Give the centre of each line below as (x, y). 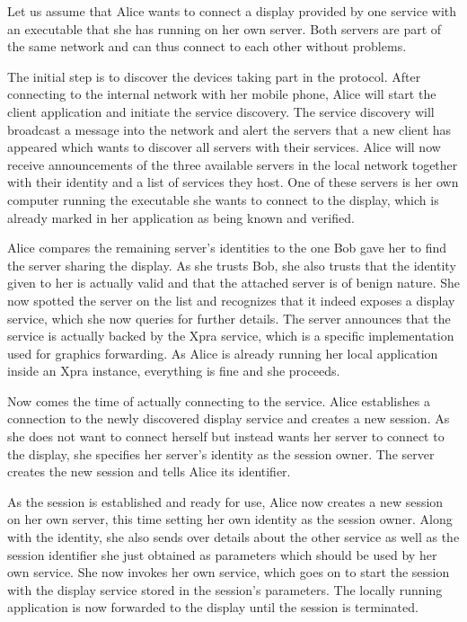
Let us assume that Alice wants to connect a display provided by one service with (232, 11)
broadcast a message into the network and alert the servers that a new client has (229, 129)
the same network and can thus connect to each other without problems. (207, 46)
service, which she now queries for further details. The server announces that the (229, 318)
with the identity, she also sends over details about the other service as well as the (233, 537)
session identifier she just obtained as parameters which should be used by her (222, 554)
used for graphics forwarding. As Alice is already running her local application (223, 353)
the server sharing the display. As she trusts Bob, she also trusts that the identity (232, 265)
